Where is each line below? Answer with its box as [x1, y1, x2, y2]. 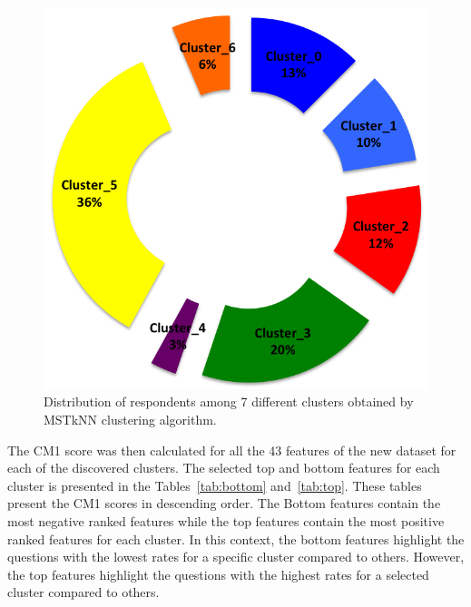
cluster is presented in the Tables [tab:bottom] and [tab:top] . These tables [7, 475, 422, 494]
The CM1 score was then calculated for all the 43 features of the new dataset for [7, 440, 456, 459]
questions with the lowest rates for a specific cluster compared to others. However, [7, 547, 465, 566]
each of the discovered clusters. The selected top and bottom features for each [7, 458, 440, 477]
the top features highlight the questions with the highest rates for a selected [7, 564, 429, 583]
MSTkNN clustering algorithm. [44, 410, 217, 429]
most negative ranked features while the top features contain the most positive [7, 511, 445, 530]
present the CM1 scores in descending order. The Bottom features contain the [7, 494, 441, 513]
